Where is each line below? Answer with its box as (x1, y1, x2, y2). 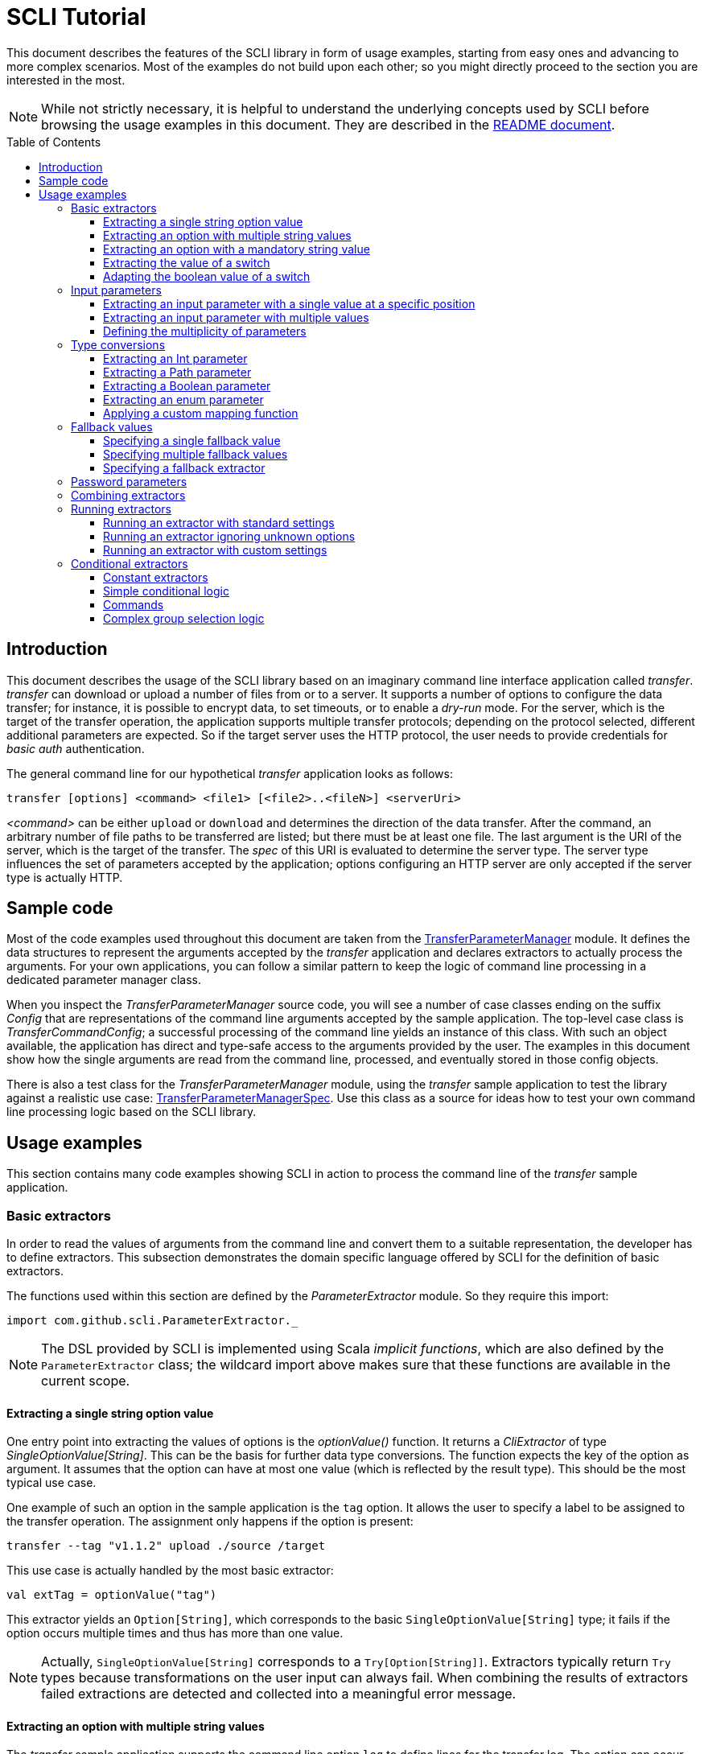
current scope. (41, 1373, 130, 1390)
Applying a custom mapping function (103, 406, 298, 420)
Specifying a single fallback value (103, 433, 281, 447)
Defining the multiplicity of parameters (103, 323, 307, 338)
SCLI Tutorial (6, 3, 146, 31)
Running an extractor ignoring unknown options (103, 529, 356, 543)
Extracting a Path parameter (103, 364, 252, 379)
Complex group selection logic (103, 611, 265, 625)
